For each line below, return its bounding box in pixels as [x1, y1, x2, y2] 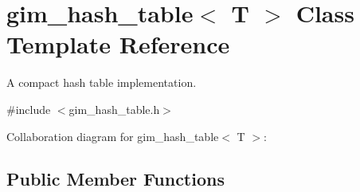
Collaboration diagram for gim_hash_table [6, 127, 219, 144]
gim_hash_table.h [68, 100, 160, 117]
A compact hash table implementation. [6, 74, 197, 91]
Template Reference [6, 28, 230, 61]
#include [6, 100, 51, 117]
